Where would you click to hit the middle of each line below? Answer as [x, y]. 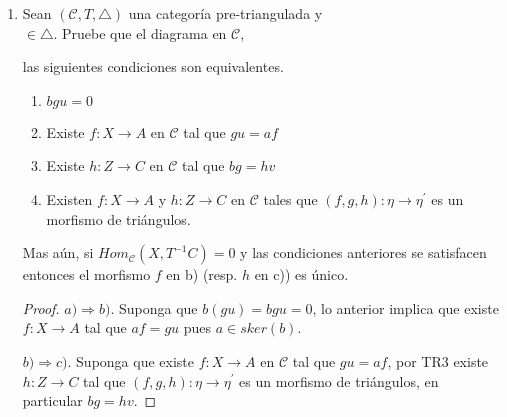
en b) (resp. [202, 274]
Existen [69, 198]
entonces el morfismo [86, 274]
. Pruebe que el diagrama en [140, 32]
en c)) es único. [301, 274]
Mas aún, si [58, 252]
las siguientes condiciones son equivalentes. [153, 66]
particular [52, 400]
